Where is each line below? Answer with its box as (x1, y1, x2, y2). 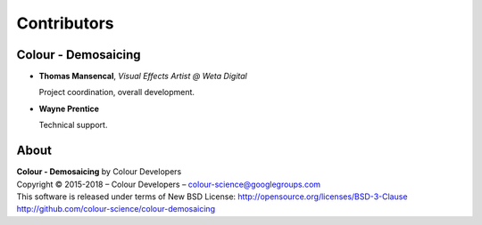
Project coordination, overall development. (38, 87, 195, 98)
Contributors (16, 13, 115, 33)
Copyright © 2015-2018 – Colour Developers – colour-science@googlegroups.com (16, 179, 321, 189)
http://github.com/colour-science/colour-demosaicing (16, 204, 216, 214)
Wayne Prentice (38, 103, 100, 114)
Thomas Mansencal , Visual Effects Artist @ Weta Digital (38, 71, 247, 82)
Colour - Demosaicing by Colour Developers (16, 166, 182, 177)
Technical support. (38, 120, 108, 131)
